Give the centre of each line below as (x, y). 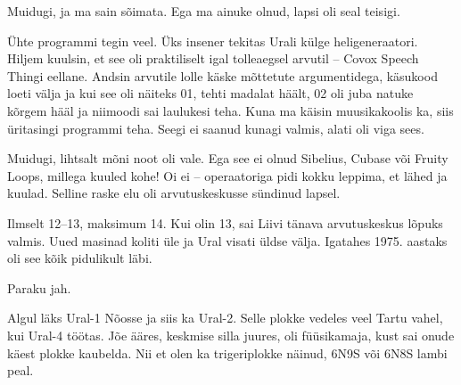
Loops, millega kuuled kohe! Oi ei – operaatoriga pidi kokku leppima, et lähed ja (227, 175)
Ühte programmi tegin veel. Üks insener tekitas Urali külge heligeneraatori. (213, 41)
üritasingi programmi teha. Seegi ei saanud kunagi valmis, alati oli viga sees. (216, 128)
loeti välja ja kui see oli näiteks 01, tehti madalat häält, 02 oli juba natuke (210, 93)
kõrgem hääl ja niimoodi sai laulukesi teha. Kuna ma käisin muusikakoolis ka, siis (230, 110)
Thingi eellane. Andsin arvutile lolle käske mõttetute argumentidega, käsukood (222, 75)
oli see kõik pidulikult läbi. (80, 258)
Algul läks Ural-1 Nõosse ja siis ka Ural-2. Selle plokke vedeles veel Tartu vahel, (225, 318)
